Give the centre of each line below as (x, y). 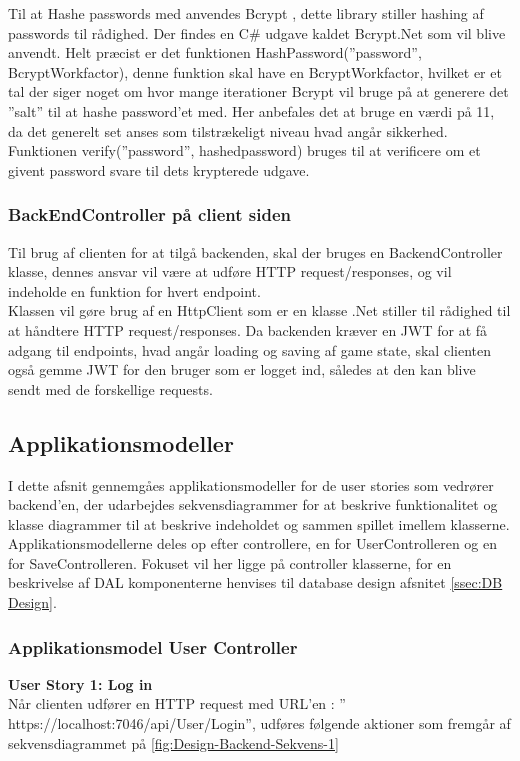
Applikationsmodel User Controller (153, 646)
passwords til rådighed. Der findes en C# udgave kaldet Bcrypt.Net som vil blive (257, 32)
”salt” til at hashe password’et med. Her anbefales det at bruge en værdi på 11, (251, 110)
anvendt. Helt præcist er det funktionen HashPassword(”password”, (215, 52)
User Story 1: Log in (80, 683)
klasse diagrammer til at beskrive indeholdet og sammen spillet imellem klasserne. (259, 523)
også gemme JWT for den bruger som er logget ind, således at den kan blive (242, 369)
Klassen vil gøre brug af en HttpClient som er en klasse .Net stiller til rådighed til (259, 310)
